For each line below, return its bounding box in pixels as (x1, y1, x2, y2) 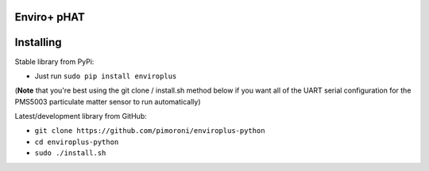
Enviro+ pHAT (14, 10, 85, 24)
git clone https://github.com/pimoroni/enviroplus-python (34, 127, 265, 135)
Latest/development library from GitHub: (14, 112, 147, 121)
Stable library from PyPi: (14, 56, 95, 66)
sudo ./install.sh (34, 149, 106, 158)
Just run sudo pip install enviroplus (34, 71, 177, 81)
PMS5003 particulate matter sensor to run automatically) (14, 97, 201, 106)
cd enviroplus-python (34, 137, 119, 146)
